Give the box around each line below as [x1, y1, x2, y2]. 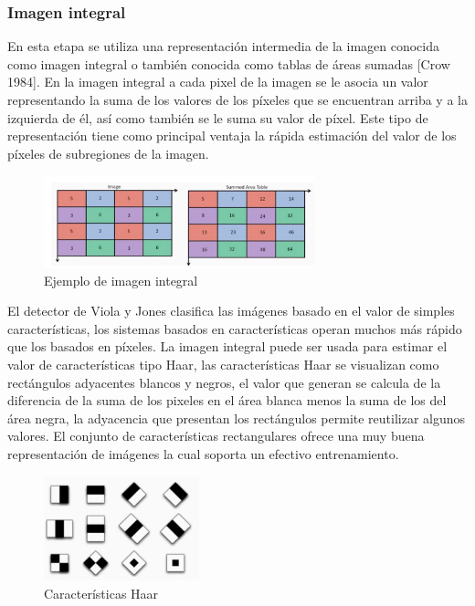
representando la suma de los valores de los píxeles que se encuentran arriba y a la [7, 90, 468, 109]
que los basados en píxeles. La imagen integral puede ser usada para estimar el [7, 337, 448, 356]
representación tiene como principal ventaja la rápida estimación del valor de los [7, 126, 457, 145]
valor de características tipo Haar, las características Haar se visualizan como [7, 354, 439, 373]
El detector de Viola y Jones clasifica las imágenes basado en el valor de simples [7, 301, 455, 320]
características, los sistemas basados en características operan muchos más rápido [7, 319, 462, 338]
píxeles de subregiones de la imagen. [7, 143, 209, 162]
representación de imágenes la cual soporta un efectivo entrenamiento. [7, 444, 399, 463]
